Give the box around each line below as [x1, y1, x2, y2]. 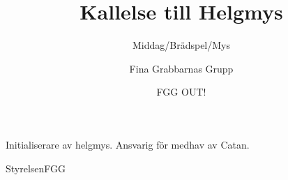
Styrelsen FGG [6, 160, 66, 175]
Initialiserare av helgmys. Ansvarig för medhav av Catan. [6, 137, 250, 151]
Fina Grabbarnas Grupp [129, 61, 234, 75]
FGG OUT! [156, 84, 206, 99]
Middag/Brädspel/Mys [132, 38, 231, 52]
